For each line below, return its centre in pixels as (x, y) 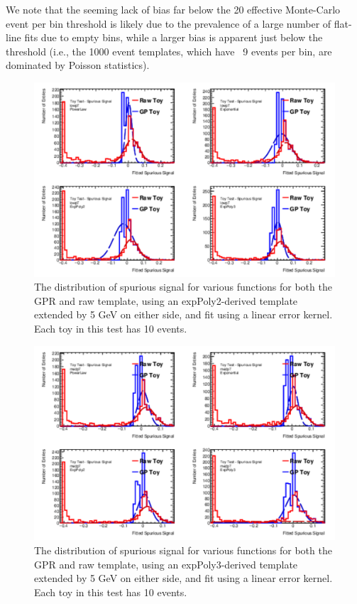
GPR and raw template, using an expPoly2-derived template (166, 300)
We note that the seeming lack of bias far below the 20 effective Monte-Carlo (173, 9)
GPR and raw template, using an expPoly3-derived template (166, 564)
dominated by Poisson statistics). (78, 65)
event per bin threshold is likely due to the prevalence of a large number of (169, 23)
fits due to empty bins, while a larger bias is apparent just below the (174, 37)
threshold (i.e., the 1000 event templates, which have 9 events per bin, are (169, 51)
